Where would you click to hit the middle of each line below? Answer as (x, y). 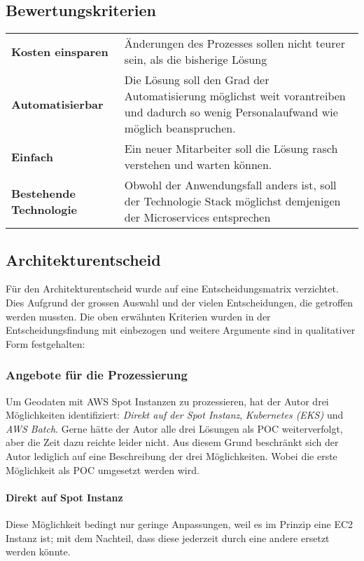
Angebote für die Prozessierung (97, 375)
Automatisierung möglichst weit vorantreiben (235, 96)
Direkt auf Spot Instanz (64, 497)
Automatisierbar (57, 104)
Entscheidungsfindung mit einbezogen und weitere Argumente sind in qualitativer (181, 330)
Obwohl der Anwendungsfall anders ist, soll (230, 185)
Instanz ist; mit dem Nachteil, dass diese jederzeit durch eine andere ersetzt (168, 538)
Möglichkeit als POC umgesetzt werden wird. (103, 469)
